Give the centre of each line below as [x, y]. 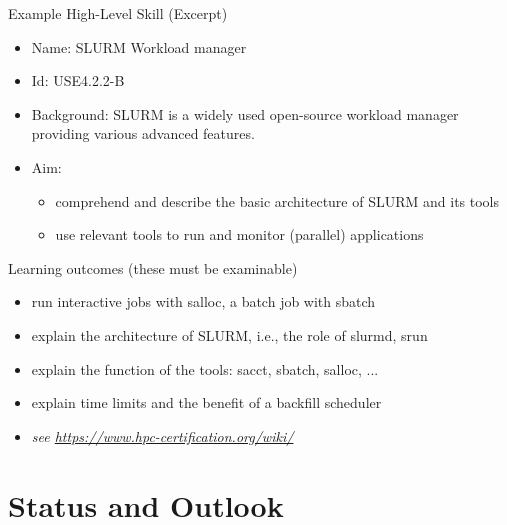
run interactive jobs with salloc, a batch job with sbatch [203, 301]
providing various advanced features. [143, 133]
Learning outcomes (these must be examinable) [153, 267]
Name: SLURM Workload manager [139, 46]
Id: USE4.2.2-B [78, 80]
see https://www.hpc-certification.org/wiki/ [162, 435]
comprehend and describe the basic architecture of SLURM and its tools [277, 200]
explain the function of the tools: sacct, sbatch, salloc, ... [205, 368]
